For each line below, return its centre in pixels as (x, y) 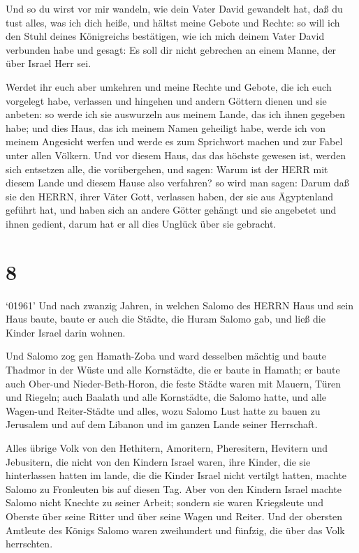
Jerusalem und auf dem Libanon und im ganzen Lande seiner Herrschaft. (162, 424)
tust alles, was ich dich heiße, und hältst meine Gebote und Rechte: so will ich (173, 22)
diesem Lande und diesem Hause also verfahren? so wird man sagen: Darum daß (177, 183)
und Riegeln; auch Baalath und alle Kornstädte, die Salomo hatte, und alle (166, 397)
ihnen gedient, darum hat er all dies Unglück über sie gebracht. (141, 223)
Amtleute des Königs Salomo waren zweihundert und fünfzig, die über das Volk (175, 530)
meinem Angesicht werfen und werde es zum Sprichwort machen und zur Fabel (174, 141)
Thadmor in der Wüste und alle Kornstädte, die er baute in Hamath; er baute (173, 369)
